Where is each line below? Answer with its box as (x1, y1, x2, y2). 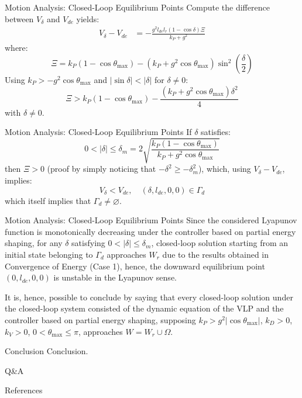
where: (5, 41, 28, 54)
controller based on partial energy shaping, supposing (5, 313, 196, 326)
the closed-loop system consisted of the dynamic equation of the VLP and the (5, 302, 284, 314)
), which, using (198, 162, 251, 175)
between (5, 12, 34, 25)
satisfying (71, 237, 105, 249)
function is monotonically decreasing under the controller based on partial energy (5, 225, 296, 237)
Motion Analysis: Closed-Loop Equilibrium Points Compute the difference (5, 1, 270, 13)
